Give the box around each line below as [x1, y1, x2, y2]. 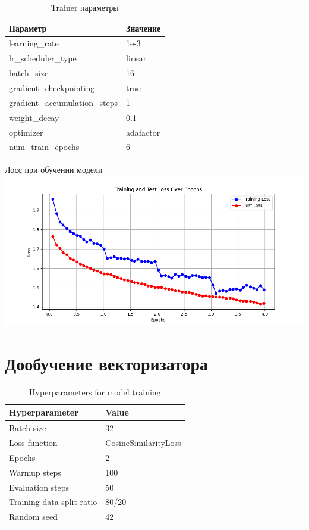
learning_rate [9, 37, 59, 49]
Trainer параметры [51, 1, 119, 13]
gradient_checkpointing [9, 81, 95, 93]
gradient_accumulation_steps [9, 96, 118, 108]
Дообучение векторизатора [5, 351, 209, 375]
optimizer [9, 126, 43, 138]
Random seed [9, 510, 58, 523]
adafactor [125, 126, 160, 138]
